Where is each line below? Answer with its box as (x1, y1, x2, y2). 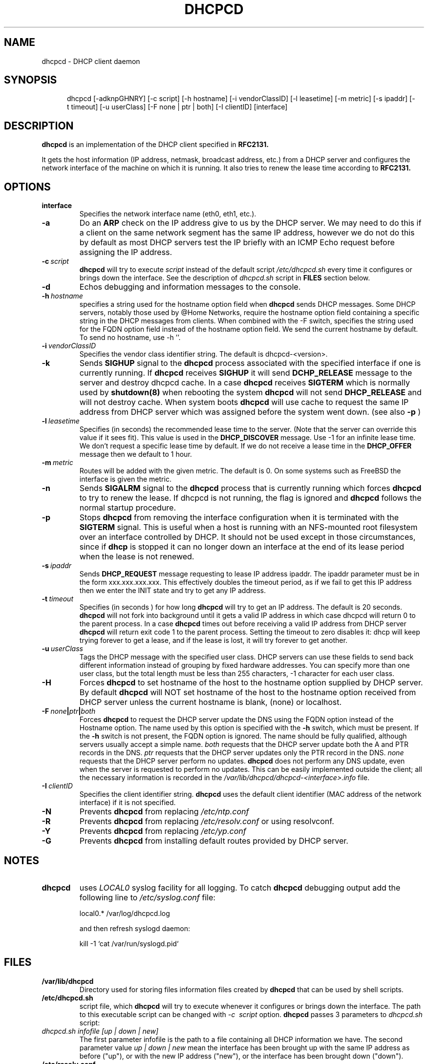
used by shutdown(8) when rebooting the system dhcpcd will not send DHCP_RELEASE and (79, 387, 422, 398)
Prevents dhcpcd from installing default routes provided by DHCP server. (79, 836, 348, 846)
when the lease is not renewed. (79, 552, 194, 562)
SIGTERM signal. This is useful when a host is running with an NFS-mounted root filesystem (79, 522, 418, 532)
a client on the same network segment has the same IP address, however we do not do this (79, 228, 415, 238)
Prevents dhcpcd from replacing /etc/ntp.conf (79, 807, 249, 817)
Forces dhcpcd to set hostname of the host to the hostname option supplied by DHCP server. (79, 678, 423, 688)
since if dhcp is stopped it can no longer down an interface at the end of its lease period (79, 542, 405, 552)
